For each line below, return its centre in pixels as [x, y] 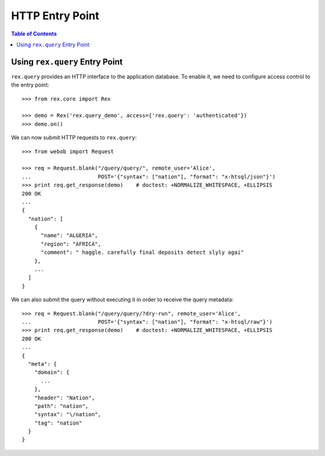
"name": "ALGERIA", [70, 236]
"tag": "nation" [58, 423]
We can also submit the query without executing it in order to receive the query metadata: [122, 300]
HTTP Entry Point [55, 16]
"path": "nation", [61, 406]
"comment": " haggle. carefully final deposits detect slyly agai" [142, 252]
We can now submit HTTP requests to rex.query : [74, 138]
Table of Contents [34, 34]
